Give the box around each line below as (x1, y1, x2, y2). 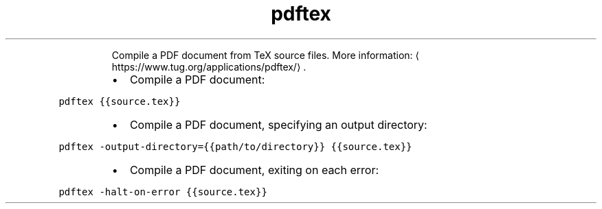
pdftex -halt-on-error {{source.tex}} (58, 186, 267, 197)
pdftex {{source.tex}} (58, 95, 181, 107)
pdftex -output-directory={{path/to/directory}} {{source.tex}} (58, 140, 412, 152)
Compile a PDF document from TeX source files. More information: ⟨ (111, 49, 420, 61)
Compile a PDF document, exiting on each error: (129, 162, 379, 177)
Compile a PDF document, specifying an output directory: (129, 117, 427, 132)
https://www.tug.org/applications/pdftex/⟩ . (111, 60, 306, 73)
